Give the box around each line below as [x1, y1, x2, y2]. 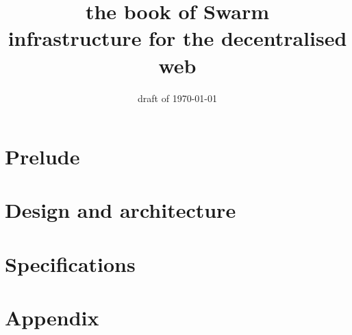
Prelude [5, 142, 80, 171]
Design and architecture [5, 196, 236, 224]
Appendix [5, 303, 99, 332]
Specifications [5, 249, 136, 277]
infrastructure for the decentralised [8, 24, 347, 52]
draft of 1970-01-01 [138, 90, 217, 105]
